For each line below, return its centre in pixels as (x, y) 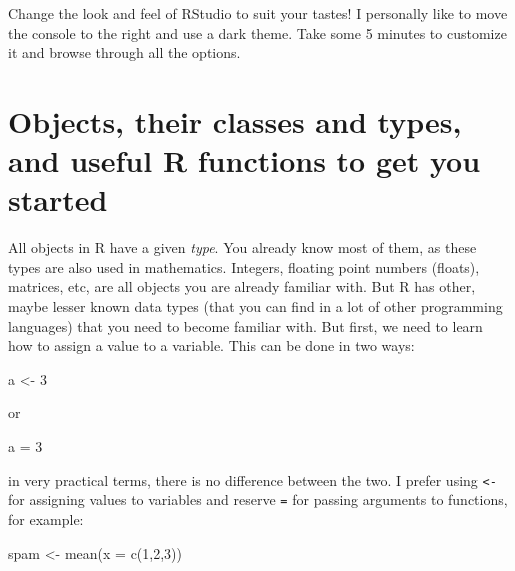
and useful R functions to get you (244, 160)
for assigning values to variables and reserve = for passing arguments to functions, (258, 499)
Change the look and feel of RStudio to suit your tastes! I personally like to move (258, 13)
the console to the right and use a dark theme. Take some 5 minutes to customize (257, 32)
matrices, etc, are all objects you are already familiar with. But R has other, (242, 286)
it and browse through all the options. (124, 52)
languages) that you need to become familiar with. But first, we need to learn (245, 325)
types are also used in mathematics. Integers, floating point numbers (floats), (244, 266)
